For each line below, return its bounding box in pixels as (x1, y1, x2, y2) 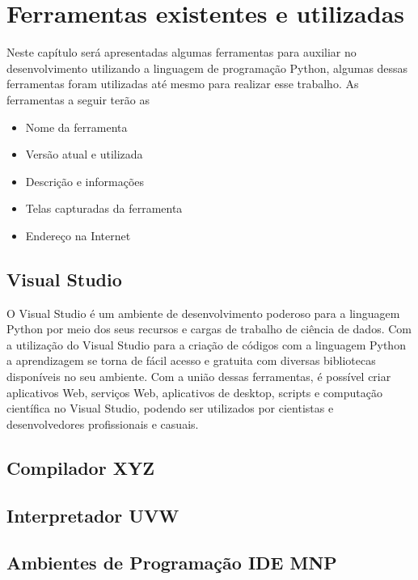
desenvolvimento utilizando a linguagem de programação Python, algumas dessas (6, 59, 408, 76)
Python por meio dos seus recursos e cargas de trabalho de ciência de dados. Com (6, 320, 412, 337)
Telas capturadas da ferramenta (25, 200, 183, 217)
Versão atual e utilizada (25, 146, 143, 163)
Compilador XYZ (6, 455, 154, 480)
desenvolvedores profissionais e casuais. (6, 415, 199, 432)
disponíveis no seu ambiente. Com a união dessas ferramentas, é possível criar (6, 368, 391, 385)
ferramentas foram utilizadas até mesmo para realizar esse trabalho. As (6, 75, 359, 92)
